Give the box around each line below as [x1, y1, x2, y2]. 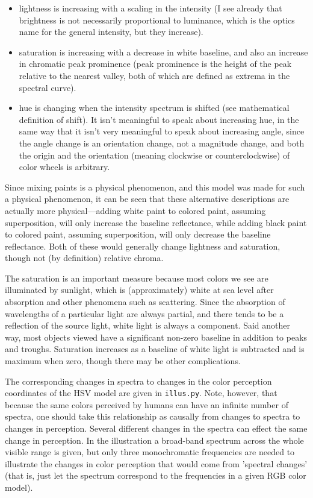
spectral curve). [19, 81, 76, 93]
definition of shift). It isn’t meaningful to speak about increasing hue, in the [19, 113, 299, 125]
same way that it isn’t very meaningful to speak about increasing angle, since [19, 125, 305, 137]
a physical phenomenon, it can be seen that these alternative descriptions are [5, 192, 290, 205]
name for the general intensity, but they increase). [19, 25, 203, 38]
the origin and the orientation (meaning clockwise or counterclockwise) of [19, 148, 290, 161]
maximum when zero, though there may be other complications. [5, 355, 241, 367]
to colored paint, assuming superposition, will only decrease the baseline [5, 228, 271, 241]
